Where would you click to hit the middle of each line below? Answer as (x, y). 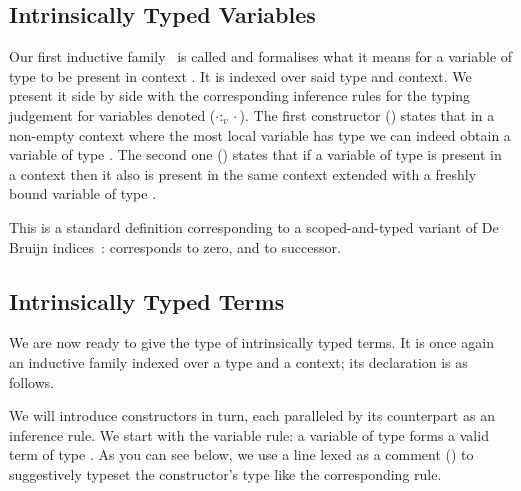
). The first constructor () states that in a (367, 114)
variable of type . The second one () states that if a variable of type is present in (255, 154)
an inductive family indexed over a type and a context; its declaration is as (238, 361)
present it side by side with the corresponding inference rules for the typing (240, 95)
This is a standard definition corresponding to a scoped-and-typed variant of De (254, 226)
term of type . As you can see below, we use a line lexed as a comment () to (241, 454)
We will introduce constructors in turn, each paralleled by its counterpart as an (252, 415)
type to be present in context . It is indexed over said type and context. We (240, 75)
